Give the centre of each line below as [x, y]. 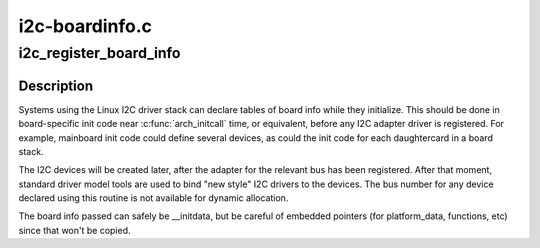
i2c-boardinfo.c [85, 26]
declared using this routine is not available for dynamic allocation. [153, 198]
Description [56, 85]
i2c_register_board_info [99, 53]
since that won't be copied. [74, 230]
